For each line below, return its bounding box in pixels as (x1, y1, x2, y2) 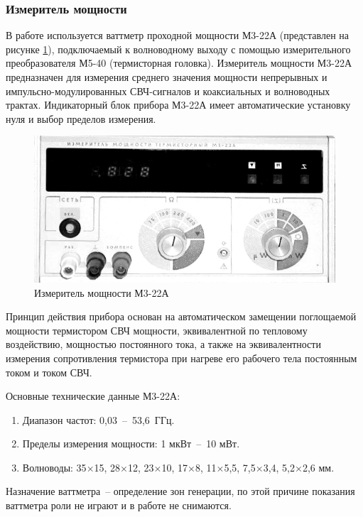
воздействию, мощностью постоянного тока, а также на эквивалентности (6, 337, 321, 352)
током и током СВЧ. (6, 364, 92, 379)
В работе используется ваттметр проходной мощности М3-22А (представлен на (6, 28, 350, 43)
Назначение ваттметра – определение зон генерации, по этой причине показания (6, 484, 355, 499)
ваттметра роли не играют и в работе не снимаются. (6, 498, 232, 513)
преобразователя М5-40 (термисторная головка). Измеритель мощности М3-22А (6, 55, 352, 70)
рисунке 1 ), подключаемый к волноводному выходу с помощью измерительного (6, 41, 351, 56)
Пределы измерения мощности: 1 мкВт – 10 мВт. (22, 436, 240, 451)
